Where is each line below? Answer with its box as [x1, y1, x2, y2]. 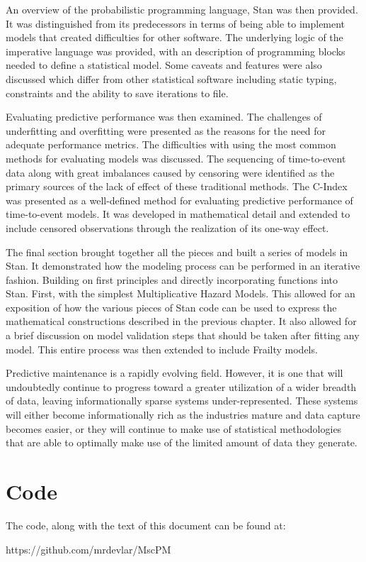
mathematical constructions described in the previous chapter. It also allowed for [6, 314, 357, 329]
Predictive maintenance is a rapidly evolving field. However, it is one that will [6, 365, 343, 380]
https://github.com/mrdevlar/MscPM [6, 541, 171, 556]
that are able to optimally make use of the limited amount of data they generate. [6, 435, 358, 450]
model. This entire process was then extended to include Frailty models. [6, 341, 318, 356]
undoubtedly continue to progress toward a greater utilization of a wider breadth [6, 379, 357, 394]
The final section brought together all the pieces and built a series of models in [6, 244, 348, 259]
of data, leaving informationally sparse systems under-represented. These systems [6, 393, 358, 408]
